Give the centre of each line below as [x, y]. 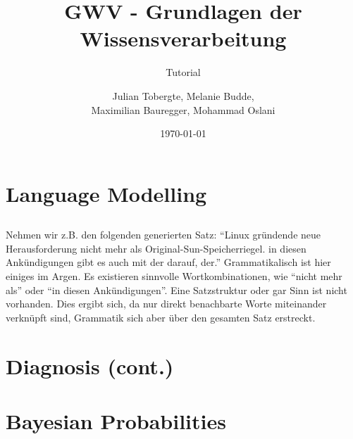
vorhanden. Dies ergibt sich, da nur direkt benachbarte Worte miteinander [166, 304]
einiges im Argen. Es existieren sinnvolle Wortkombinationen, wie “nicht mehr [174, 276]
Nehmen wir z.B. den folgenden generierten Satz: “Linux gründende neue [163, 235]
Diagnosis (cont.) [90, 365]
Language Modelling [106, 193]
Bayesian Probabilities [116, 420]
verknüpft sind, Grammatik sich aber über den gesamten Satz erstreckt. [161, 317]
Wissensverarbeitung [183, 38]
